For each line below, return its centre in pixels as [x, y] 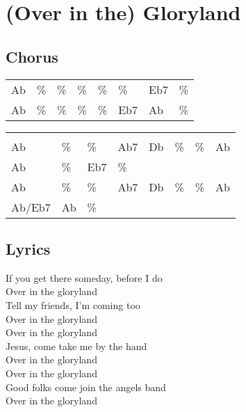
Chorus [32, 56]
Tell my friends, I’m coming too [73, 304]
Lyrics [28, 248]
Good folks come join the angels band [86, 387]
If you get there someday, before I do [84, 277]
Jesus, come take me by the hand [76, 346]
